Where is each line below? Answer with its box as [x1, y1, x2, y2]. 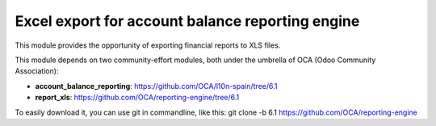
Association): [15, 66, 59, 76]
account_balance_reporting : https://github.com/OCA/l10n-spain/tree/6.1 [35, 81, 278, 90]
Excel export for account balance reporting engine [15, 12, 360, 30]
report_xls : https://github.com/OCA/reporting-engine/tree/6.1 [35, 93, 240, 103]
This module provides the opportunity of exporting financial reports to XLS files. [15, 40, 281, 50]
